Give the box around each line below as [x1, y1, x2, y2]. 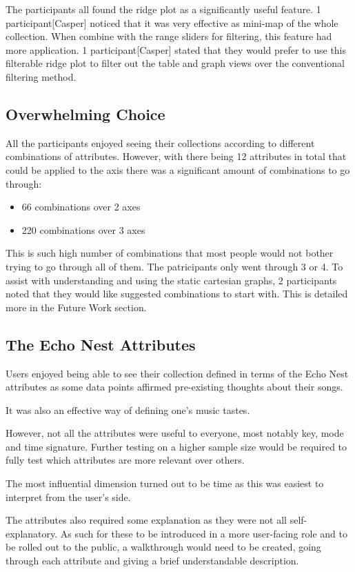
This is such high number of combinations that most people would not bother [6, 246, 334, 260]
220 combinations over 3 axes [21, 222, 145, 237]
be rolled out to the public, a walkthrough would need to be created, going [6, 540, 321, 554]
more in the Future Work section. [6, 299, 147, 314]
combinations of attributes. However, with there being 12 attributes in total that [6, 149, 347, 164]
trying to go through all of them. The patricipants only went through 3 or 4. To [6, 259, 343, 273]
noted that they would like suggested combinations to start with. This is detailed [6, 286, 348, 301]
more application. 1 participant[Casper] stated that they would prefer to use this [6, 42, 347, 57]
